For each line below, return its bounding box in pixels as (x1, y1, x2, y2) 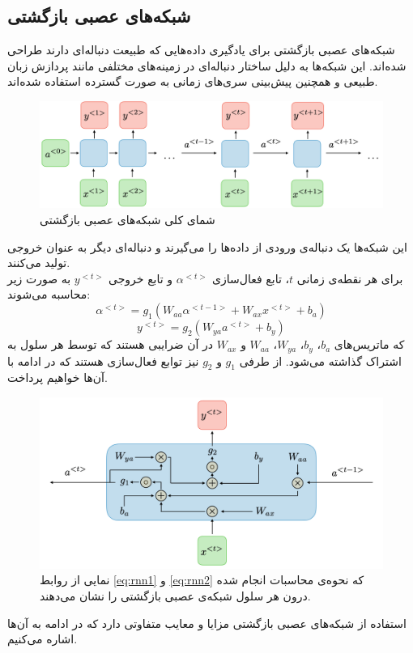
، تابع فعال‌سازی (212, 269, 289, 286)
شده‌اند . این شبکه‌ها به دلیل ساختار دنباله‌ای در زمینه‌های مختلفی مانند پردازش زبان (7, 57, 407, 74)
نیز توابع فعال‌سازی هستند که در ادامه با (7, 352, 199, 369)
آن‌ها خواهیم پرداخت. (7, 369, 108, 386)
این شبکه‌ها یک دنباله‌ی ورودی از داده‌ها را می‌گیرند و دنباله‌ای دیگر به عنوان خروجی (7, 238, 407, 255)
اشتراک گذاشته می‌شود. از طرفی (239, 352, 402, 369)
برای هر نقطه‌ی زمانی (296, 269, 403, 286)
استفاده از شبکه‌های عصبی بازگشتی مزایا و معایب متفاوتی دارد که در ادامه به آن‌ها (7, 614, 407, 631)
